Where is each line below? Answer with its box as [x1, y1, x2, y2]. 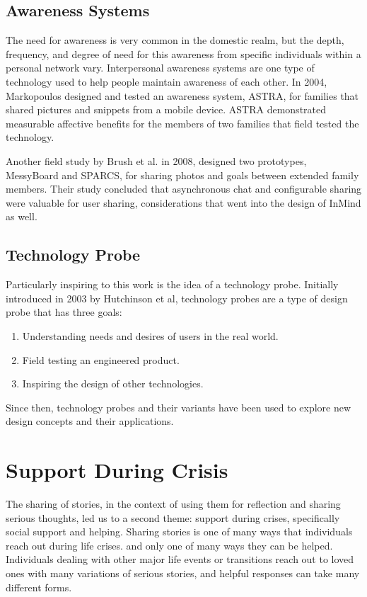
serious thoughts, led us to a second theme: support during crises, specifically [6, 510, 340, 525]
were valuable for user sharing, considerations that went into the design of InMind [6, 195, 361, 210]
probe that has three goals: [6, 305, 122, 319]
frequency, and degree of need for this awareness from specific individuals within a [6, 46, 361, 61]
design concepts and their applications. [6, 414, 174, 428]
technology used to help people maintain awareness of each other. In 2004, [6, 74, 327, 89]
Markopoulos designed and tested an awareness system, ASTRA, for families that [6, 88, 359, 103]
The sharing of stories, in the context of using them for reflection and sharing [6, 496, 341, 511]
